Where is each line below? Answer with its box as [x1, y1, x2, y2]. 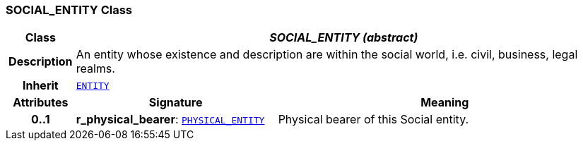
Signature [148, 95, 203, 110]
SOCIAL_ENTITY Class [6, 3, 132, 17]
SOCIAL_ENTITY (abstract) [269, 30, 418, 45]
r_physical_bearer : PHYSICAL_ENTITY [76, 112, 265, 127]
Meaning [420, 95, 469, 110]
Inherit [22, 78, 59, 93]
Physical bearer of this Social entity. [278, 112, 469, 127]
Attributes [13, 95, 69, 110]
